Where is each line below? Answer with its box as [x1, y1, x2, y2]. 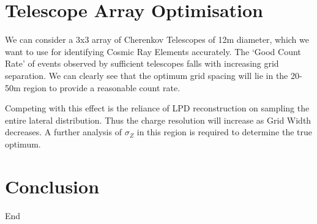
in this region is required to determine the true [136, 125, 312, 138]
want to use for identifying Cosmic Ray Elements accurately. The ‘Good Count [5, 45, 301, 58]
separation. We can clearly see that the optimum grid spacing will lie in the [5, 69, 288, 81]
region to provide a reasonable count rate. [23, 81, 181, 94]
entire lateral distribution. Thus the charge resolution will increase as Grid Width [5, 113, 311, 126]
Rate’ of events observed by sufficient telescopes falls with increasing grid [5, 57, 279, 70]
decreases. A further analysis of [5, 125, 122, 138]
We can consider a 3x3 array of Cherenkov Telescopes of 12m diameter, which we [5, 33, 309, 46]
